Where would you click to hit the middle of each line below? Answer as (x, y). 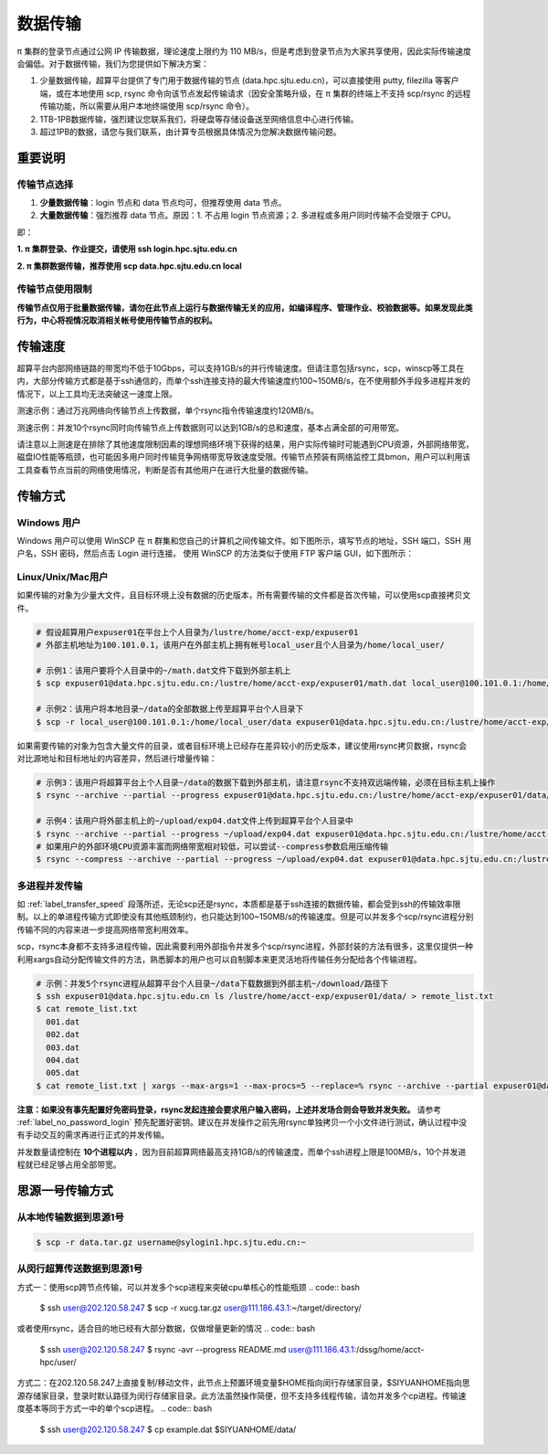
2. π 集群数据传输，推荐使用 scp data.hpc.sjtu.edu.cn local (129, 266)
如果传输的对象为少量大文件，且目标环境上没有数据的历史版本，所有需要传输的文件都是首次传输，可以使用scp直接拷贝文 (243, 595)
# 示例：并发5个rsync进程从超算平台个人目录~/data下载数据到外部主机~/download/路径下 (212, 983)
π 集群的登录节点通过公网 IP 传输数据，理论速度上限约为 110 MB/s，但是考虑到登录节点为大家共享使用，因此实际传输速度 (244, 51)
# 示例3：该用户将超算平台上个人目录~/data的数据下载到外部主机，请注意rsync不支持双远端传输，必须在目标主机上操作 (266, 782)
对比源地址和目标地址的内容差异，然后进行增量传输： (117, 758)
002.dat (63, 1035)
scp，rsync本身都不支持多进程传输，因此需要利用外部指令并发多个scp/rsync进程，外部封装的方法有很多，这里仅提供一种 (245, 947)
